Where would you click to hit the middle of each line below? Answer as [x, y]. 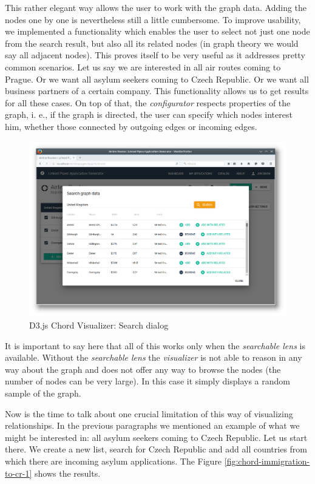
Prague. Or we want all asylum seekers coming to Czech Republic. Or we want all [157, 79]
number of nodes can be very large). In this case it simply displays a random [147, 381]
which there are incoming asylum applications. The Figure [113, 461]
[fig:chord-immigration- [267, 461]
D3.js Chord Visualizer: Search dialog [99, 325]
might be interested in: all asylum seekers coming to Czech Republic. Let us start [156, 437]
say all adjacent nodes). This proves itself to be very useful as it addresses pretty [155, 55]
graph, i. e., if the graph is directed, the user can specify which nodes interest [149, 114]
